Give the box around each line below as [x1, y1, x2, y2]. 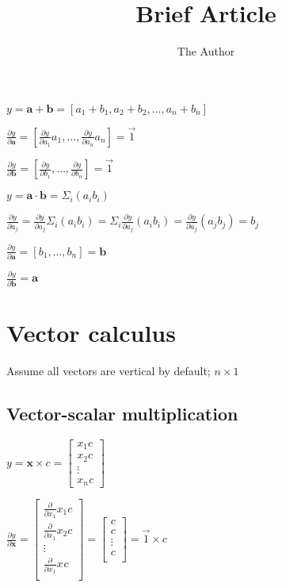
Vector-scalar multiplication [6, 401, 238, 425]
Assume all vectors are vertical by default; [6, 362, 211, 378]
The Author [177, 43, 235, 59]
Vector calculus [6, 316, 176, 348]
